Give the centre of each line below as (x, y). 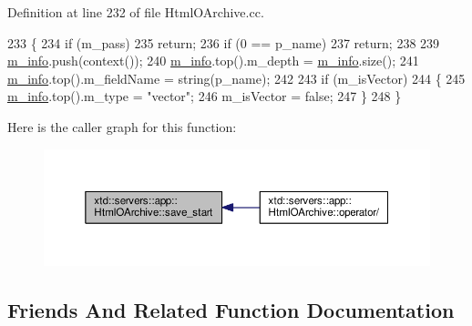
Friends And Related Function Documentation (231, 309)
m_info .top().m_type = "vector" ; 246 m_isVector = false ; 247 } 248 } (205, 96)
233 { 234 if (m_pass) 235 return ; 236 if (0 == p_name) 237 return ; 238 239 (224, 42)
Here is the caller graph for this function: (122, 126)
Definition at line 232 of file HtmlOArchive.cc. (136, 12)
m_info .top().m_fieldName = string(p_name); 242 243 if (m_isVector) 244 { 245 (236, 78)
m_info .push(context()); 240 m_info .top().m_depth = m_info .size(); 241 (213, 61)
